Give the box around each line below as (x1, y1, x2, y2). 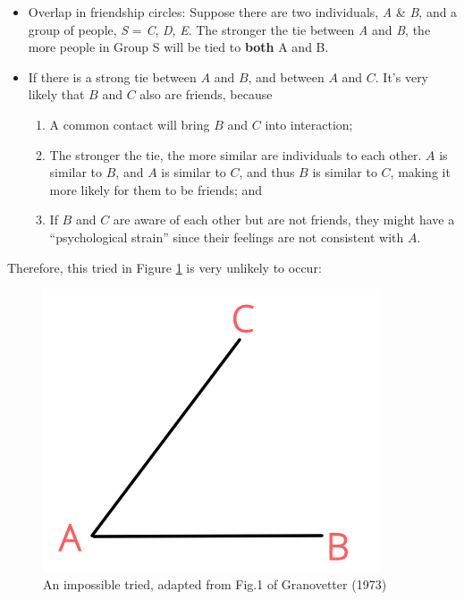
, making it (390, 163, 451, 182)
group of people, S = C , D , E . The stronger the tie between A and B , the (28, 20, 431, 38)
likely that (28, 85, 85, 104)
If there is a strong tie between (28, 67, 197, 86)
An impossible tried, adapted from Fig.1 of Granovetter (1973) (43, 574, 387, 593)
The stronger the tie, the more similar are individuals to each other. (49, 145, 422, 164)
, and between (248, 67, 325, 86)
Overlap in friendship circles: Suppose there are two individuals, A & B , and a (28, 3, 458, 21)
